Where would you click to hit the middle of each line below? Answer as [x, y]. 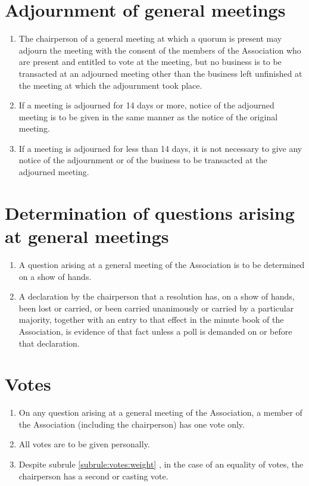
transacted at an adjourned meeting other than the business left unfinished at [160, 73]
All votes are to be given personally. [84, 444]
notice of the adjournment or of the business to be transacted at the [143, 160]
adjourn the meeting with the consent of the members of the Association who [160, 50]
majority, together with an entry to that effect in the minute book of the [151, 320]
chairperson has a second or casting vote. [93, 476]
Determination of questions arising [150, 212]
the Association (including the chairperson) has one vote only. [132, 424]
